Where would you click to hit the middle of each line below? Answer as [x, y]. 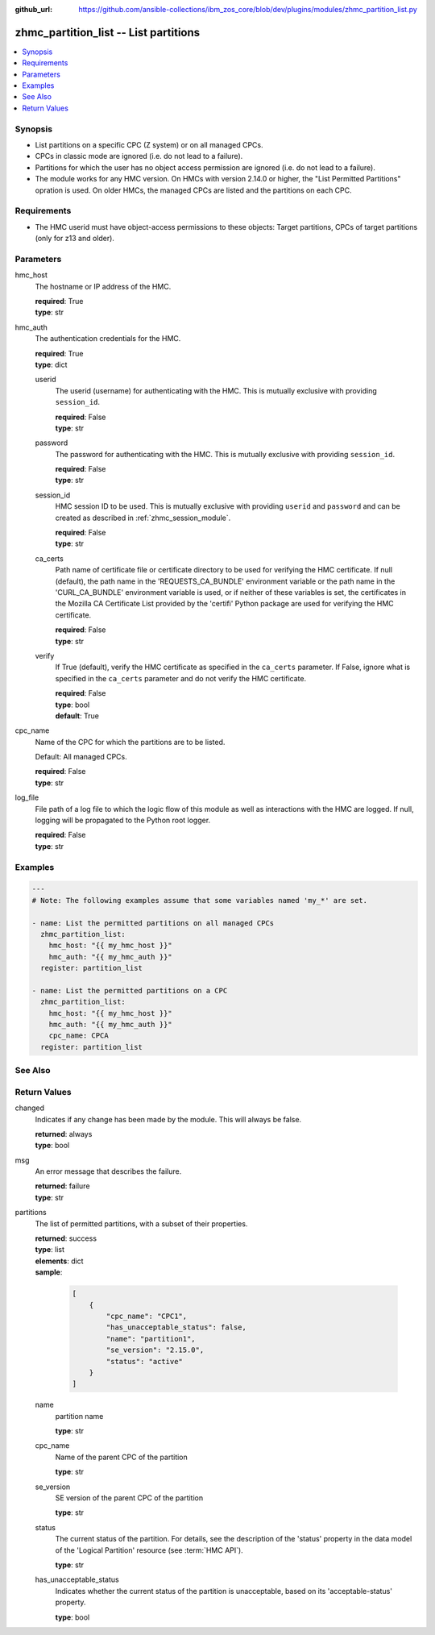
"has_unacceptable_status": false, [176, 1327]
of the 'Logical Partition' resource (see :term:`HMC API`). [149, 1550]
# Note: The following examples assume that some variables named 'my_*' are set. [200, 900]
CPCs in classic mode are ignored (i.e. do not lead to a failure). [139, 156]
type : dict [51, 364]
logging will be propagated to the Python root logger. [123, 820]
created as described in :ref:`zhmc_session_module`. [143, 518]
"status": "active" [144, 1361]
